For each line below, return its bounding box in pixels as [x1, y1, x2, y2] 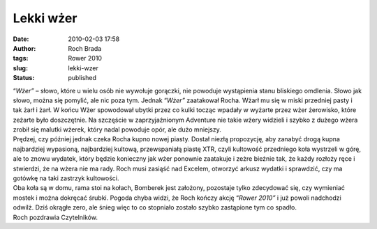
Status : [13, 74, 35, 82]
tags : [13, 54, 29, 63]
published [68, 74, 97, 82]
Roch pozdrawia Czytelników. [13, 213, 98, 221]
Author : [13, 44, 36, 52]
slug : [13, 63, 28, 72]
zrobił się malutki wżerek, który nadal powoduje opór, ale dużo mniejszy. [13, 125, 221, 134]
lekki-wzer [68, 63, 99, 72]
